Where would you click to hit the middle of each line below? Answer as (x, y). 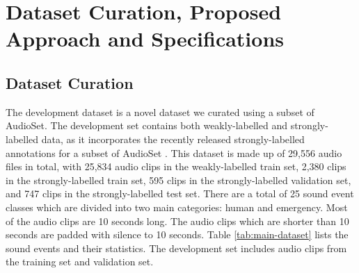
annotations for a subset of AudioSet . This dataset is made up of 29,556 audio (174, 152)
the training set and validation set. (80, 262)
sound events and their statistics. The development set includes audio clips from (176, 248)
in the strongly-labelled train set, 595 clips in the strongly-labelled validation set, (178, 180)
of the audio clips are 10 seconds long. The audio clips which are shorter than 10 (177, 221)
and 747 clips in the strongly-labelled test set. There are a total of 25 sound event (180, 193)
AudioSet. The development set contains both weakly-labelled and (146, 125)
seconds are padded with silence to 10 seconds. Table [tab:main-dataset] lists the (177, 234)
